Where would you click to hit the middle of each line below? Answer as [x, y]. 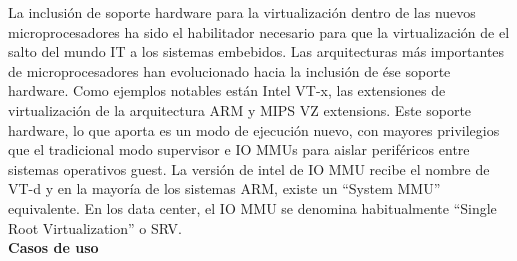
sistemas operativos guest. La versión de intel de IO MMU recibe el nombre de [249, 168]
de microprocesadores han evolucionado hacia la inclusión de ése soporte [229, 70]
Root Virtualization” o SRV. [95, 227]
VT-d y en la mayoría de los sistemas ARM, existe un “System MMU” [224, 188]
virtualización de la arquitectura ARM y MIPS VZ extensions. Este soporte [240, 109]
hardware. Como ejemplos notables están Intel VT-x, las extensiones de [227, 90]
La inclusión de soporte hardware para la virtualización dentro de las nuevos [242, 12]
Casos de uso [53, 247]
